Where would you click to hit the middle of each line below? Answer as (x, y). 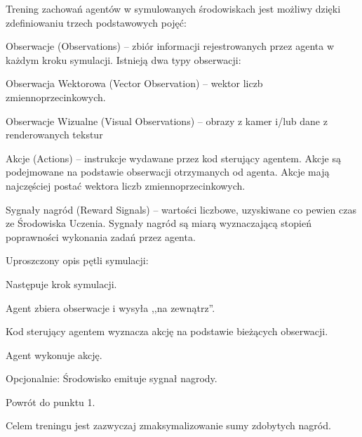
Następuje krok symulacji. (61, 283)
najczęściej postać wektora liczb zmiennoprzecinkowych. (126, 185)
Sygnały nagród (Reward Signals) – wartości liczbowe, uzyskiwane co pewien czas (181, 209)
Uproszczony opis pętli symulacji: (77, 260)
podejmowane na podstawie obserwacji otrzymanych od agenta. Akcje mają (168, 172)
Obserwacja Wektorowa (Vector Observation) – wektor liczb (134, 83)
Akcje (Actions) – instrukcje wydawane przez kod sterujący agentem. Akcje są (173, 158)
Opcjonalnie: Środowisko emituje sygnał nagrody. (112, 378)
